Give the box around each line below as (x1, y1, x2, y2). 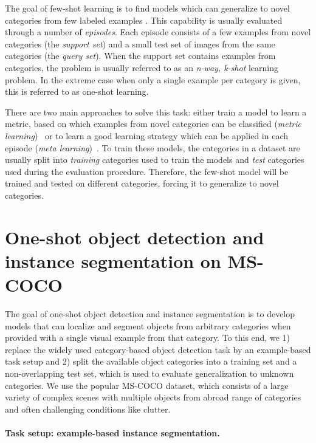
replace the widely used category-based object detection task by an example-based (5, 343, 311, 355)
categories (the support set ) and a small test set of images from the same (5, 37, 275, 50)
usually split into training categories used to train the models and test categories (5, 153, 304, 166)
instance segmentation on (5, 248, 221, 273)
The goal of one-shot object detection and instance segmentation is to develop (5, 307, 295, 320)
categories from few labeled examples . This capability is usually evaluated (5, 13, 283, 26)
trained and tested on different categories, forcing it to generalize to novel (5, 177, 279, 190)
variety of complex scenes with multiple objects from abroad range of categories (5, 391, 301, 404)
